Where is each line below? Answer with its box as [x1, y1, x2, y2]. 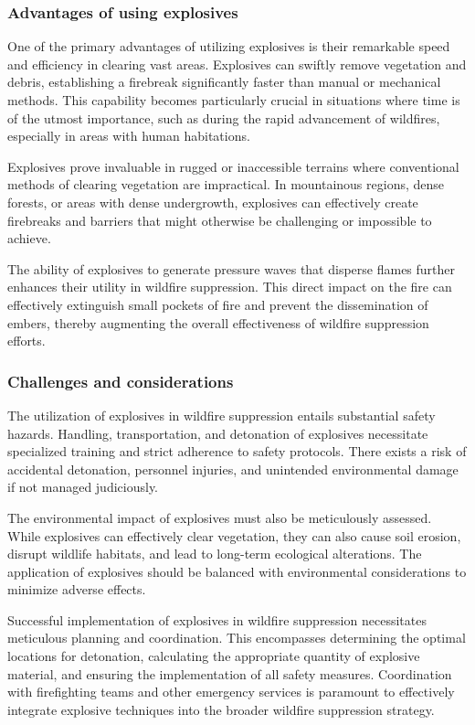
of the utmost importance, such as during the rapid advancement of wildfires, [7, 108, 440, 127]
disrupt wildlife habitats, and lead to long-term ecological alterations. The [7, 544, 422, 563]
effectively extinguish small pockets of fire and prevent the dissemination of [7, 294, 428, 314]
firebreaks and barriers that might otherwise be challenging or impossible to [7, 210, 432, 229]
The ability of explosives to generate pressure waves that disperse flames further [7, 259, 456, 278]
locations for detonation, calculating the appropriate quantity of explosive [7, 646, 420, 666]
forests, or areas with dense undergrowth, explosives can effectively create [7, 192, 418, 211]
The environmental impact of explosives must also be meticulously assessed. [7, 507, 432, 527]
